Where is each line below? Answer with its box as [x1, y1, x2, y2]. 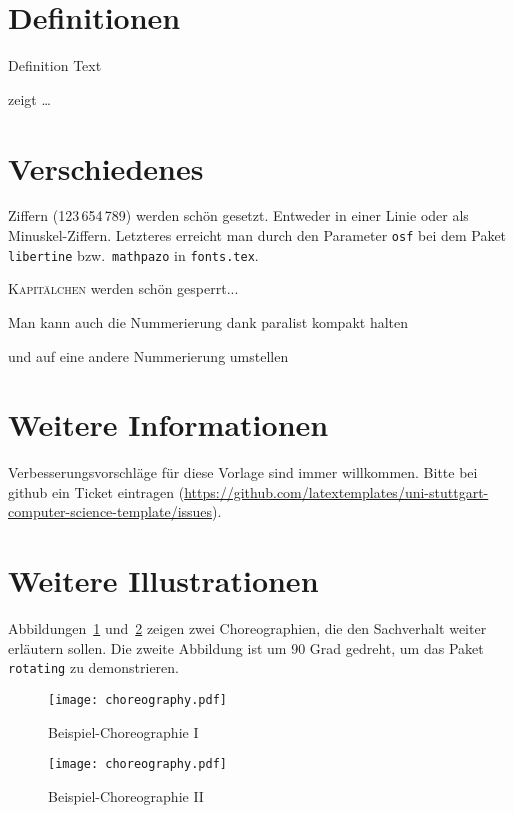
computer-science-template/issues [8, 501, 213, 522]
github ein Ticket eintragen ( [8, 481, 185, 502]
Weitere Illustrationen [8, 560, 319, 601]
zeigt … [8, 88, 51, 109]
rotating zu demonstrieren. [8, 657, 179, 678]
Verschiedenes [8, 147, 204, 188]
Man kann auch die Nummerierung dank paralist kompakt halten [8, 311, 409, 332]
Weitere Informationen [8, 404, 329, 445]
